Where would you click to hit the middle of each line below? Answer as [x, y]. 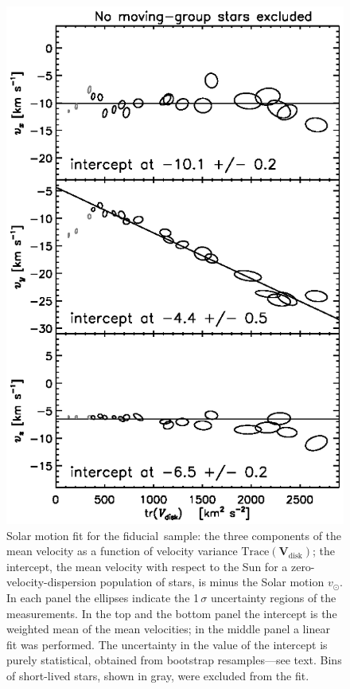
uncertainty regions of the [274, 597]
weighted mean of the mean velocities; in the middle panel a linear [168, 629]
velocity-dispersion [51, 582]
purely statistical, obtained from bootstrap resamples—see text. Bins [174, 660]
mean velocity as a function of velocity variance [122, 551]
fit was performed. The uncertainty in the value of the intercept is [167, 644]
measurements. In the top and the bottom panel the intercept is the [172, 613]
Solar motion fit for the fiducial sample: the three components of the [174, 535]
